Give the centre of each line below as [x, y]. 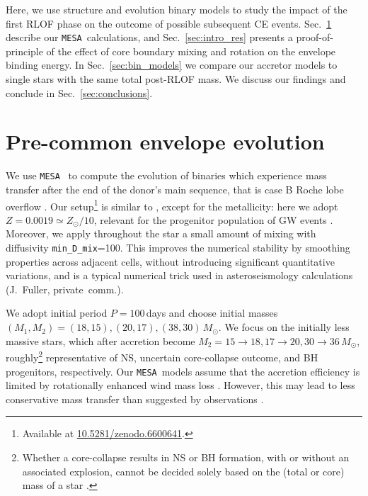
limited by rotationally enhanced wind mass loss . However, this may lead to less [180, 385]
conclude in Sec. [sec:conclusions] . [79, 92]
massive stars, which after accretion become [100, 340]
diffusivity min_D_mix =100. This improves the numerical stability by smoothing [178, 248]
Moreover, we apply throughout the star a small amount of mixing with [161, 233]
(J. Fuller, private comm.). [65, 289]
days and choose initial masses [212, 313]
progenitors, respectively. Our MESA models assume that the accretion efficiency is [183, 371]
